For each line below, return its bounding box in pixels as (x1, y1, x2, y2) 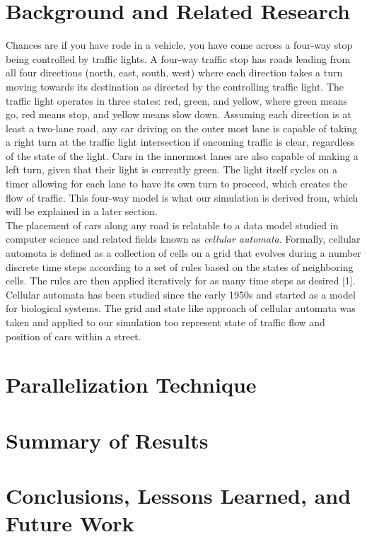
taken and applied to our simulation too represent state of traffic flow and (6, 315, 325, 329)
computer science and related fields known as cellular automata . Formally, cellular (6, 231, 361, 246)
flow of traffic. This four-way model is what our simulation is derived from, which (6, 190, 359, 204)
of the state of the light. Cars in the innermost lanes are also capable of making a (6, 148, 359, 163)
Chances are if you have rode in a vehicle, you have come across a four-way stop (6, 37, 353, 52)
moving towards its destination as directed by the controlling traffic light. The (6, 79, 344, 93)
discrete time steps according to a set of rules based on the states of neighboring (6, 259, 354, 274)
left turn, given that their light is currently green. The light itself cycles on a (6, 162, 338, 177)
